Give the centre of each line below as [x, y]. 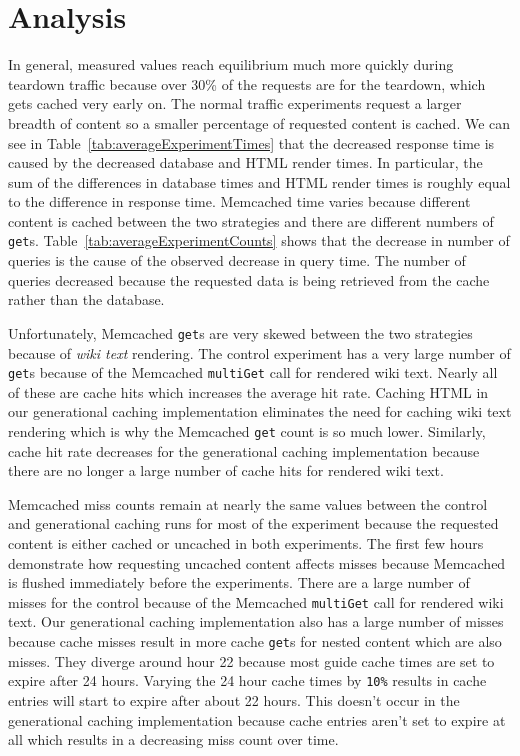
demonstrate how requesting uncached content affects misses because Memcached [257, 562]
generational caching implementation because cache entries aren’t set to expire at [257, 719]
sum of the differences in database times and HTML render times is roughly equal [259, 181]
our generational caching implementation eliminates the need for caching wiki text [260, 411]
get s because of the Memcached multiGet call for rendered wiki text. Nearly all [253, 372]
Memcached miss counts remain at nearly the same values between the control [248, 503]
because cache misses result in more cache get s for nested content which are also [255, 641]
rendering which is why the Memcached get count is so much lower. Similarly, [247, 431]
